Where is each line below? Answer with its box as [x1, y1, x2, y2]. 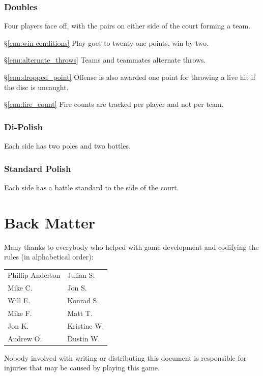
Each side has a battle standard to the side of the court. [4, 182, 179, 192]
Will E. [8, 295, 31, 306]
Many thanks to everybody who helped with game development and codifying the [4, 241, 259, 252]
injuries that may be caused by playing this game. [4, 362, 160, 373]
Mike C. [8, 282, 33, 293]
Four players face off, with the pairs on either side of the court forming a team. [4, 20, 251, 31]
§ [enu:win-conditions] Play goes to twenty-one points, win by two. [4, 37, 209, 48]
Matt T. [67, 308, 93, 318]
